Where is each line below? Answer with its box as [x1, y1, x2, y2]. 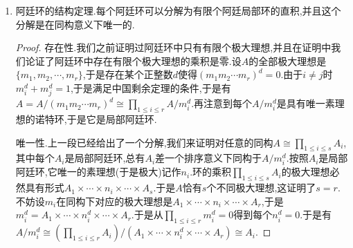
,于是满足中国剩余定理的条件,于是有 [70, 80, 231, 95]
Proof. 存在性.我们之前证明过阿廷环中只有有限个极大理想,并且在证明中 [15, 40, 332, 55]
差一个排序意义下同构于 [155, 151, 262, 165]
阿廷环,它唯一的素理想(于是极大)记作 [15, 164, 181, 179]
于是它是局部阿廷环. [66, 111, 157, 126]
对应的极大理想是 [95, 193, 173, 208]
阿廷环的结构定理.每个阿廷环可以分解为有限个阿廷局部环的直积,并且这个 [15, 3, 341, 17]
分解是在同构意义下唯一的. [15, 17, 135, 31]
